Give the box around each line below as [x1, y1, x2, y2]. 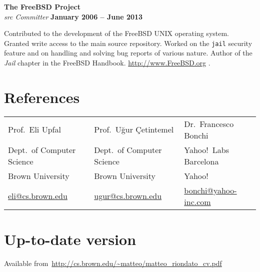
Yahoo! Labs [184, 143, 229, 155]
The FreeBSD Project [4, 1, 81, 11]
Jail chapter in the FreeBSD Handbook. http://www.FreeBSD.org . [4, 57, 210, 68]
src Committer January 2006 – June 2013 [4, 11, 143, 21]
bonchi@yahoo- [184, 184, 237, 196]
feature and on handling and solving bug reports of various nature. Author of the [4, 47, 252, 58]
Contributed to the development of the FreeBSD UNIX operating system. [4, 28, 229, 38]
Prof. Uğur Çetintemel [94, 123, 174, 135]
